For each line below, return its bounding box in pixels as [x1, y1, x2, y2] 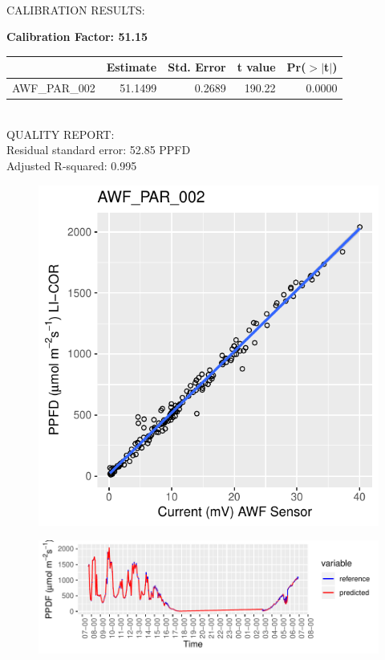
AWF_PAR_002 [12, 79, 95, 96]
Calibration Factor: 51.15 [6, 28, 148, 45]
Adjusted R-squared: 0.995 [6, 157, 137, 173]
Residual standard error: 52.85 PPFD [6, 141, 191, 158]
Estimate [106, 59, 157, 75]
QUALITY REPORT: [6, 125, 115, 142]
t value [237, 59, 276, 75]
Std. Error [168, 59, 226, 75]
